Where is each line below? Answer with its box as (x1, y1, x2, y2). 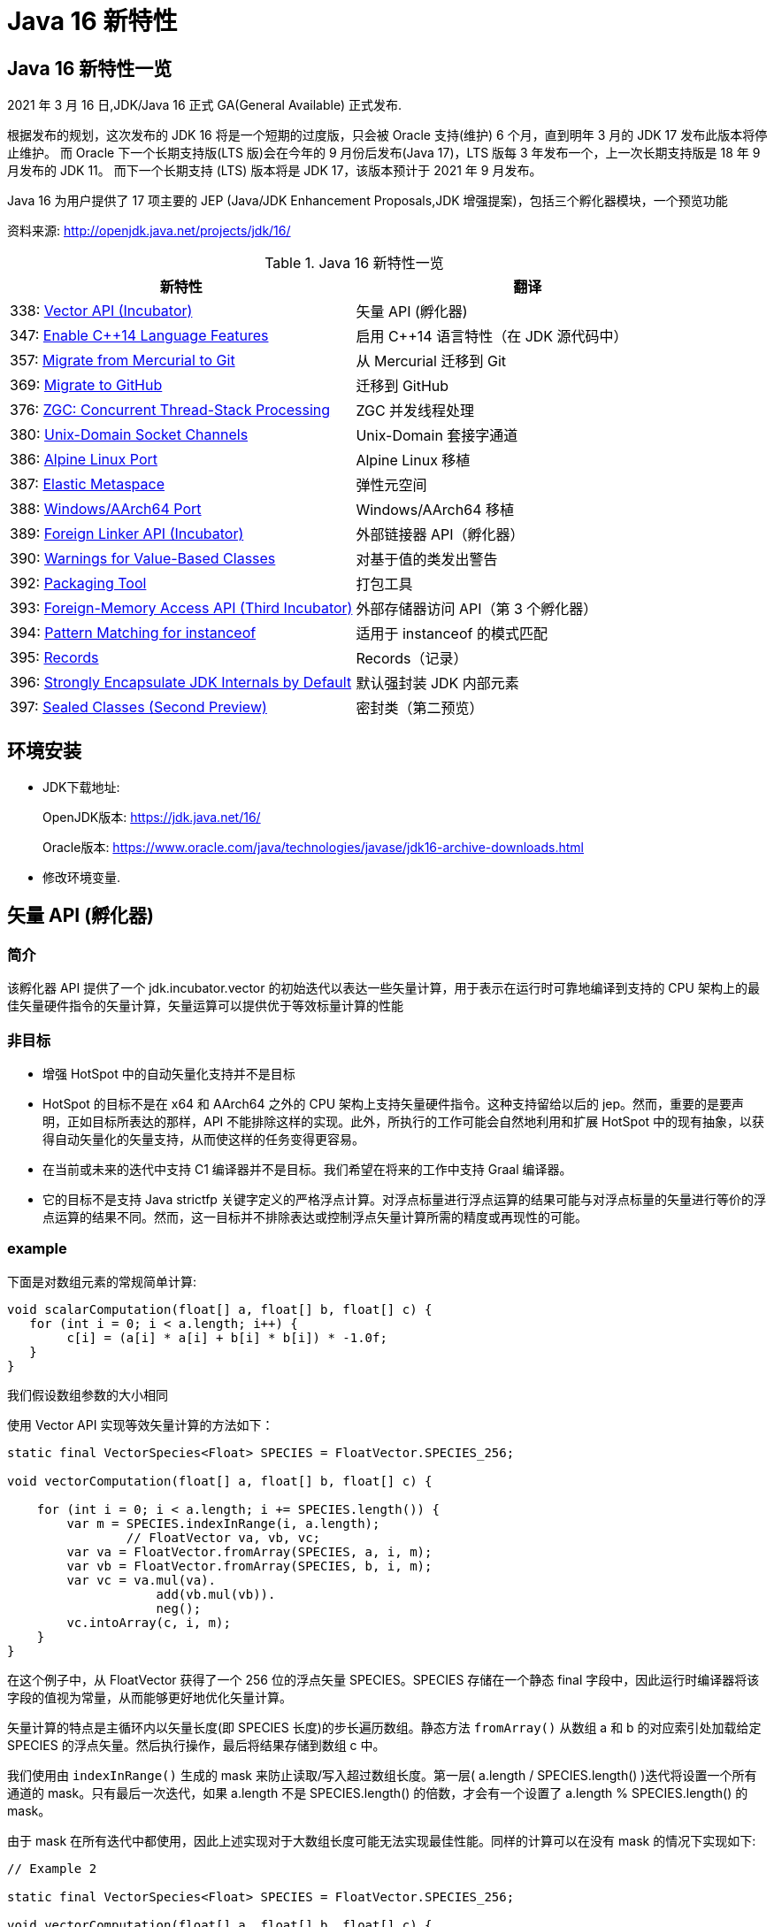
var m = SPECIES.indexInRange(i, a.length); (66, 1516, 380, 1531)
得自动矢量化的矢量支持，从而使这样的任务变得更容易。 (42, 1131, 364, 1147)
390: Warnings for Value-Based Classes (10, 549, 276, 568)
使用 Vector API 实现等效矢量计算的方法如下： (7, 1416, 274, 1432)
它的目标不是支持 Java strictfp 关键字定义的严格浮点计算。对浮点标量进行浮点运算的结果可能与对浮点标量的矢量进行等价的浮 (42, 1191, 766, 1207)
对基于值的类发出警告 (356, 550, 498, 569)
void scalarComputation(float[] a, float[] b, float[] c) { (7, 1301, 433, 1317)
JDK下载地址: (42, 779, 120, 795)
